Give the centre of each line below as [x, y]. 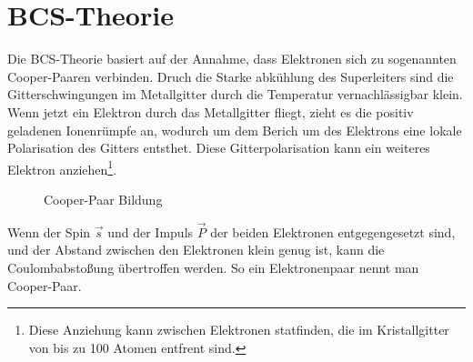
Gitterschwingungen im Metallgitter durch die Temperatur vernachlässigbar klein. [235, 94]
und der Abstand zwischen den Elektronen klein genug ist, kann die [196, 250]
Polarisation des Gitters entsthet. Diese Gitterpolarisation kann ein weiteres [219, 148]
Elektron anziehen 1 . [62, 167]
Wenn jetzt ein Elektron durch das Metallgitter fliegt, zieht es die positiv [211, 111]
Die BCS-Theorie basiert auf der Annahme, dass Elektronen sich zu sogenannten [232, 59]
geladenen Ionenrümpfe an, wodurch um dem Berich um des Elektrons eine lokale [235, 130]
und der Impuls [151, 231]
